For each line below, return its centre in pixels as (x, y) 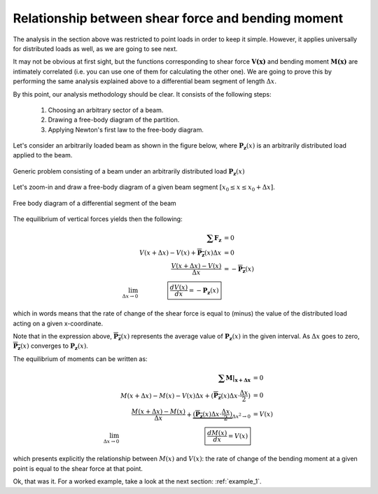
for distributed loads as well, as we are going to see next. (95, 48)
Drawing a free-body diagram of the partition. (114, 120)
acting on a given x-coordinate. (58, 323)
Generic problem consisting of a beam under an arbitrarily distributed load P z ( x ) (129, 172)
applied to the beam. (43, 155)
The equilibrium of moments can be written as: (80, 359)
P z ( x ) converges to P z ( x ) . (51, 347)
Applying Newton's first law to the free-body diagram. (126, 129)
